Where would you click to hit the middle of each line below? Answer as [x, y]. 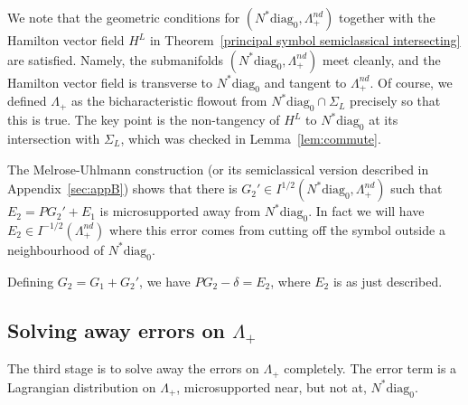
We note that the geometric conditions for [124, 17]
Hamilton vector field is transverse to [110, 82]
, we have [165, 281]
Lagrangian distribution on [82, 386]
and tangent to [305, 82]
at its [384, 120]
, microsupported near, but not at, [271, 386]
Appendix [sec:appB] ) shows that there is [122, 188]
